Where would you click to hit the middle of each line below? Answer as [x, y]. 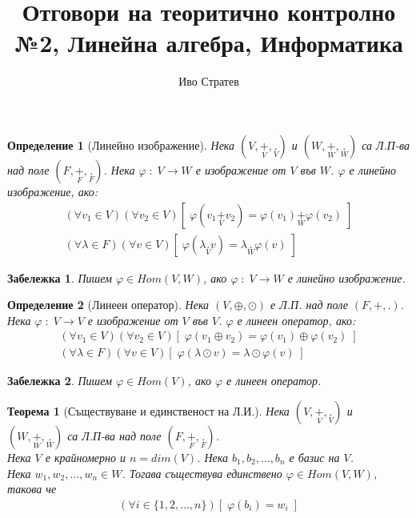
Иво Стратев [209, 81]
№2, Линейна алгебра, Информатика [209, 43]
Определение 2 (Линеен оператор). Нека [108, 305]
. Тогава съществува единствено [202, 473]
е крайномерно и [86, 457]
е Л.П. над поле [309, 305]
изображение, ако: [52, 191]
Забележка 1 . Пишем [60, 277]
